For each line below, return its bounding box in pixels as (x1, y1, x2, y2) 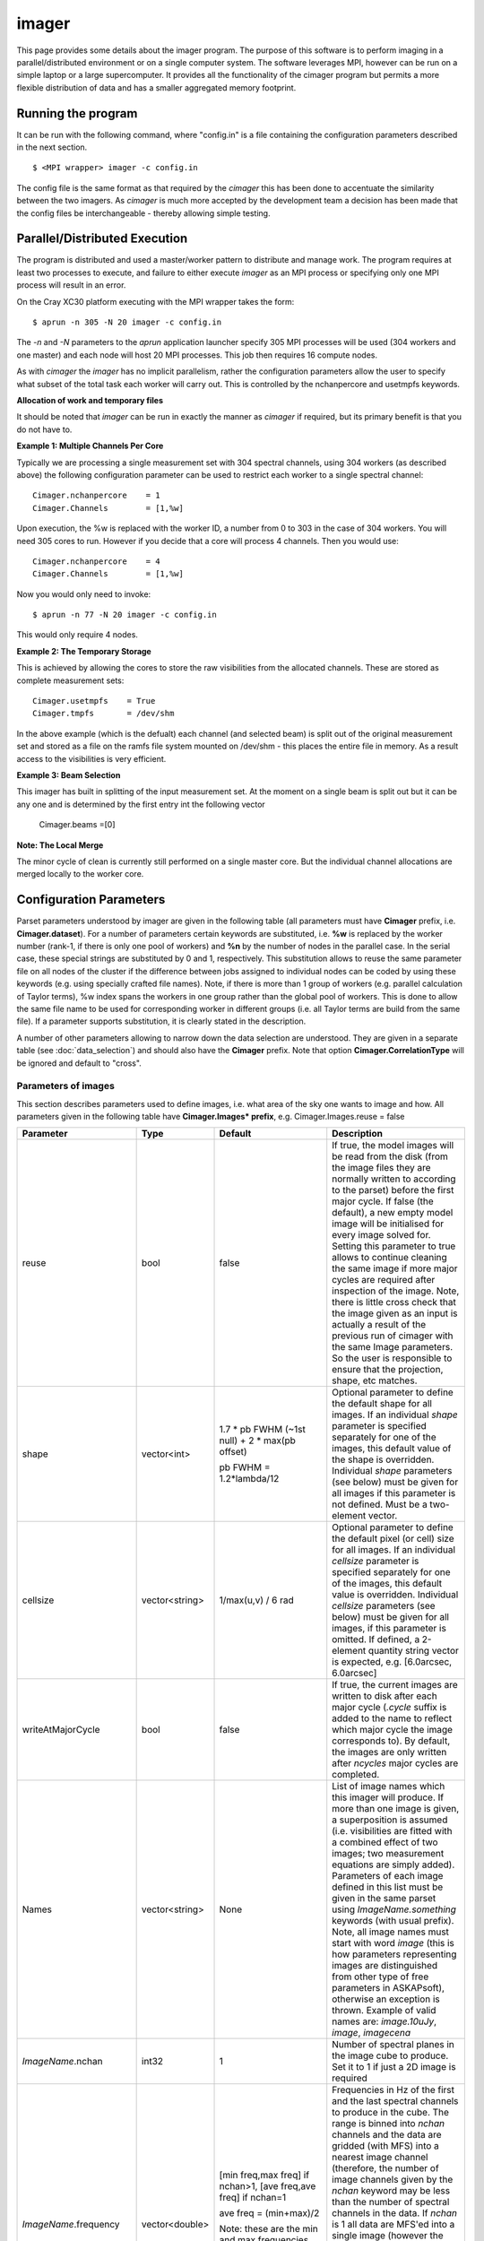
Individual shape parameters (332, 1465, 453, 1477)
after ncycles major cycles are (332, 1757, 459, 1769)
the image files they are (332, 1162, 431, 1174)
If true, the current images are (332, 1679, 459, 1692)
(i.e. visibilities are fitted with (332, 1825, 453, 1838)
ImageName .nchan (22, 2055, 103, 2068)
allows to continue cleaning (332, 1251, 447, 1264)
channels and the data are (332, 2129, 443, 2141)
